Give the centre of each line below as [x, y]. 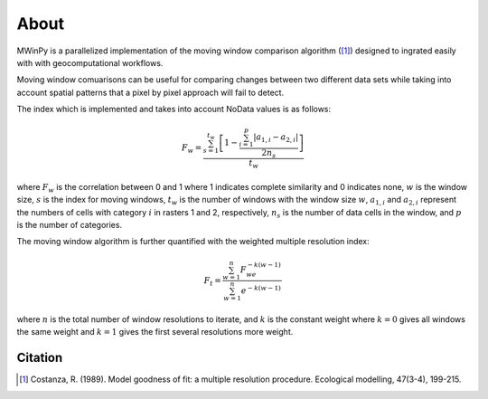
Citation [40, 358]
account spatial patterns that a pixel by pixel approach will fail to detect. [150, 92]
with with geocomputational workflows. [90, 62]
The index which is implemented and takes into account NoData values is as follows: [174, 109]
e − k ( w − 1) [261, 290]
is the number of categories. [69, 225]
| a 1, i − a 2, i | [276, 138]
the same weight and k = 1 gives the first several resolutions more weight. [155, 332]
